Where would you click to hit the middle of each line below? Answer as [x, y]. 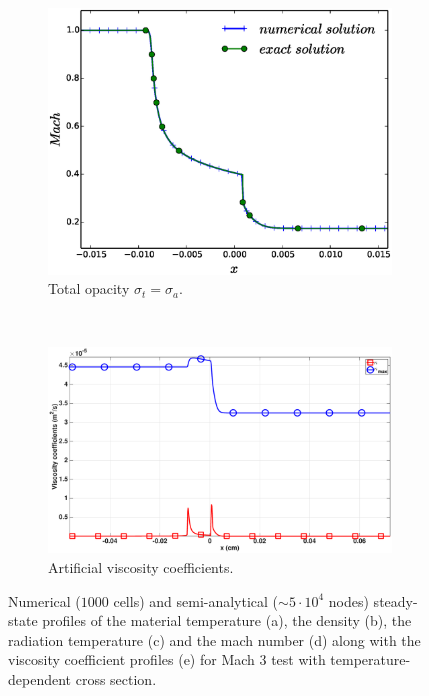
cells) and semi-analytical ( [196, 600]
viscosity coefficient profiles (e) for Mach [131, 659]
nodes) [348, 600]
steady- [395, 600]
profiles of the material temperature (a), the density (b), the [227, 620]
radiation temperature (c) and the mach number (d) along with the [214, 639]
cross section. [116, 679]
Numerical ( [44, 600]
